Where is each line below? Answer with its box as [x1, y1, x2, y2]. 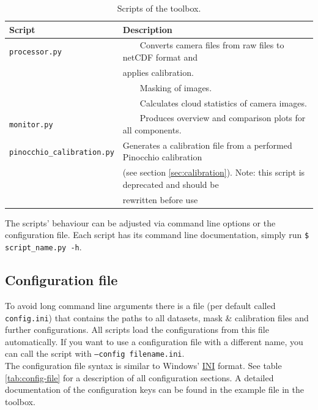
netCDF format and [122, 51, 198, 64]
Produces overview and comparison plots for [139, 111, 306, 124]
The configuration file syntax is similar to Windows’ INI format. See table [5, 359, 282, 372]
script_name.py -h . [5, 240, 82, 253]
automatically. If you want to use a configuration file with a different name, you [5, 335, 303, 348]
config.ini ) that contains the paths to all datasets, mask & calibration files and [5, 311, 309, 324]
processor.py [9, 48, 62, 57]
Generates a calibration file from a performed [122, 138, 292, 151]
